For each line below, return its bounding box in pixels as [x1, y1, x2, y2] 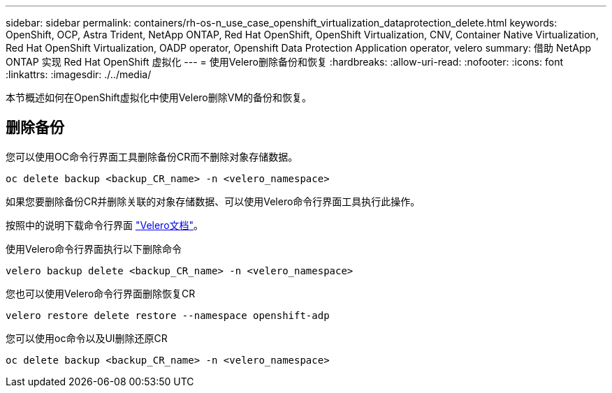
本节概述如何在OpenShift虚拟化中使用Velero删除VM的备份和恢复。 [6, 91, 312, 103]
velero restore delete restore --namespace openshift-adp [6, 309, 330, 321]
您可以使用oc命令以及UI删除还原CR [6, 332, 168, 344]
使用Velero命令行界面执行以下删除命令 [6, 242, 182, 255]
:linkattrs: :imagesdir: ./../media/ [6, 68, 152, 80]
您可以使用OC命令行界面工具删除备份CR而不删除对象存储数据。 [6, 150, 298, 163]
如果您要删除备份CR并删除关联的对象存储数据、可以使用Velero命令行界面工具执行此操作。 [6, 195, 421, 207]
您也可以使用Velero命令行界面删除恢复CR [6, 287, 196, 299]
